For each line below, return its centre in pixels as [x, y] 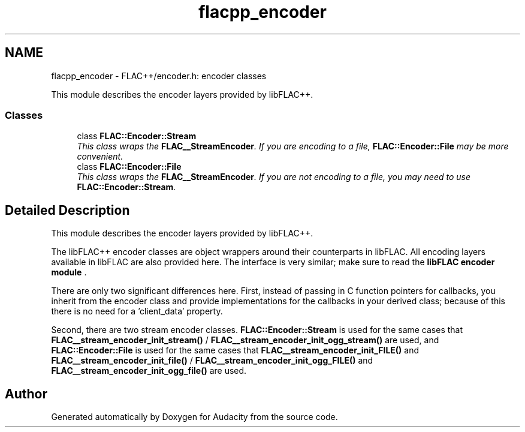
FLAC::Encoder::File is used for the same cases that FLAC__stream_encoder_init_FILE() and [235, 350]
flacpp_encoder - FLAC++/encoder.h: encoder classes [159, 76]
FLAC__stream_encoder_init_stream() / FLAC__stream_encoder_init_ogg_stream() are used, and [245, 340]
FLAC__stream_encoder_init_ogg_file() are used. [149, 371]
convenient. [100, 157]
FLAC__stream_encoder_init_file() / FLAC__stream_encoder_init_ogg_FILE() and [212, 361]
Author [26, 394]
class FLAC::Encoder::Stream [137, 136]
